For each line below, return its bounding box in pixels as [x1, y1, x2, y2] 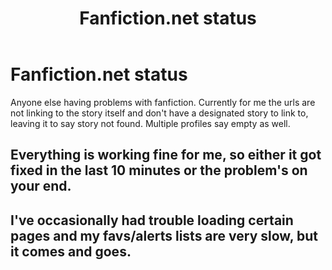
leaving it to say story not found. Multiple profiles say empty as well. [10, 117, 291, 129]
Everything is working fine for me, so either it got [10, 147, 322, 164]
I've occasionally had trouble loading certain [10, 212, 294, 229]
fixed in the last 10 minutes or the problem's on [10, 162, 308, 179]
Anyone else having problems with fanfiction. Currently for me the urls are [10, 96, 316, 108]
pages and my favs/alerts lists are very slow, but [10, 227, 318, 244]
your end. [10, 178, 72, 195]
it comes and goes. [10, 243, 132, 260]
